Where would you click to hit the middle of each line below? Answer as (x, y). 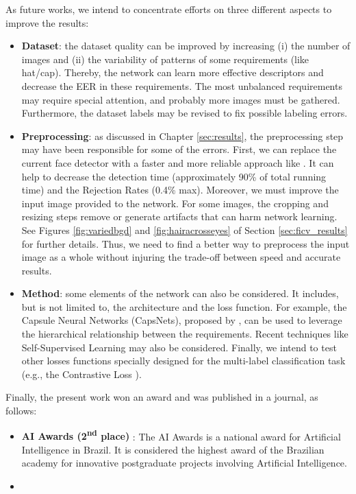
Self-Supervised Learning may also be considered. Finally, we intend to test (179, 347)
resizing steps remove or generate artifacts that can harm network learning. (179, 216)
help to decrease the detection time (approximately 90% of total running (174, 176)
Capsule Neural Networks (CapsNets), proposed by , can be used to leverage (182, 320)
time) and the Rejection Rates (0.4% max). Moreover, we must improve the (180, 190)
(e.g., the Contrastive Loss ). (81, 374)
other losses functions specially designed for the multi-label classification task (183, 361)
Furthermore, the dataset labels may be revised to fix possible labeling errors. (185, 113)
